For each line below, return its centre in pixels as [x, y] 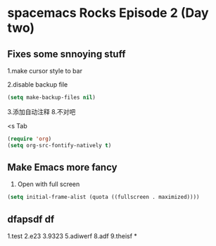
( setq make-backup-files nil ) [52, 97]
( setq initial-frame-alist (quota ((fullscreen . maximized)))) [103, 197]
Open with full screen [49, 184]
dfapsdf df [31, 219]
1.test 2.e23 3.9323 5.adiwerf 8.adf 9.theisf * [72, 236]
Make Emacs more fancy [62, 167]
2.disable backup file [38, 85]
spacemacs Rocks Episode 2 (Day [108, 13]
